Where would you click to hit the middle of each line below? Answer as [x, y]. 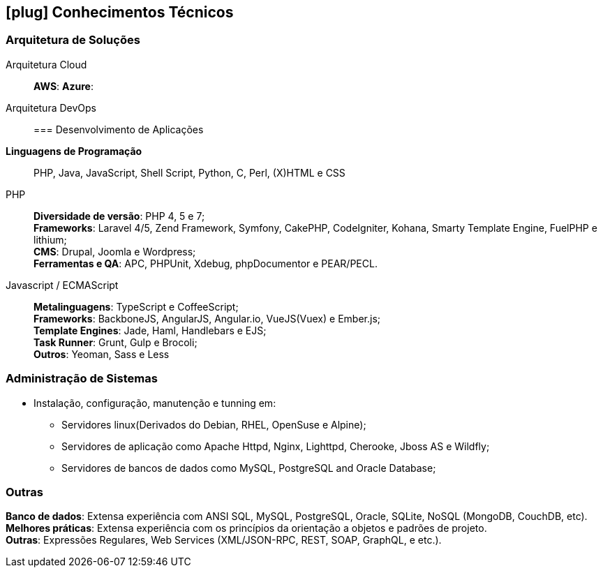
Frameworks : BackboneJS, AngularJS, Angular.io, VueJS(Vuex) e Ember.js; [207, 318]
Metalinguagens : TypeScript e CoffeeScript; [136, 306]
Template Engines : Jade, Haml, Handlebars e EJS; [150, 330]
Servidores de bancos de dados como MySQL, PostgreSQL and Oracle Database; [249, 468]
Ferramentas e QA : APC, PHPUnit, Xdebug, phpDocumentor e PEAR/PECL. [206, 263]
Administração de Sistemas [82, 379]
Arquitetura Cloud [46, 64]
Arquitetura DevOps [51, 107]
